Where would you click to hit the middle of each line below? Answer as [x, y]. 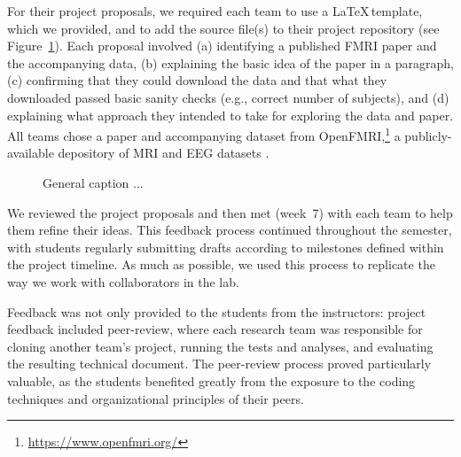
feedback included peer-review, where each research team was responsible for [215, 329]
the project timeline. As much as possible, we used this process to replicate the [221, 264]
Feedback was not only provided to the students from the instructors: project [217, 311]
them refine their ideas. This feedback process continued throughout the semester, [230, 230]
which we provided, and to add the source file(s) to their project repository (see [223, 28]
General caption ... [93, 182]
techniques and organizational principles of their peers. [156, 398]
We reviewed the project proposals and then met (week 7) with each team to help [230, 212]
